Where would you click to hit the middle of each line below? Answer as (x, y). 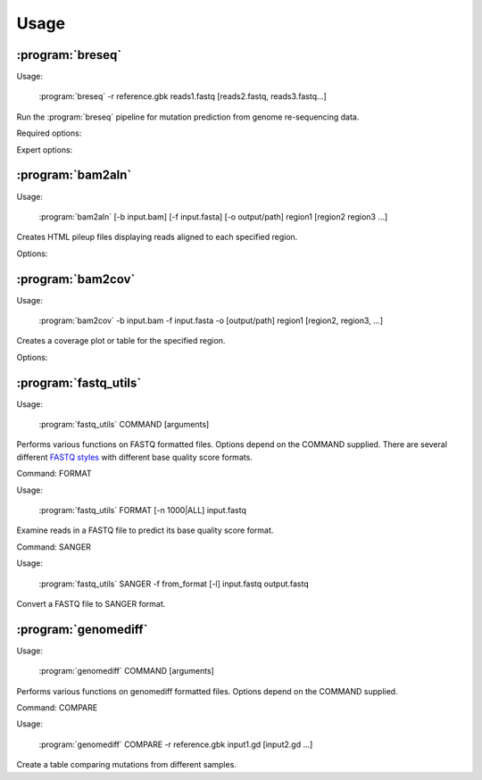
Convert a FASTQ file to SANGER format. (91, 603)
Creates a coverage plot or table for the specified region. (121, 341)
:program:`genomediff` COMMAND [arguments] (126, 671)
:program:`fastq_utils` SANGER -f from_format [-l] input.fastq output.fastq (174, 584)
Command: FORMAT (54, 474)
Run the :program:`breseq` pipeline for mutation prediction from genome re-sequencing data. (188, 117)
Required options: (49, 133)
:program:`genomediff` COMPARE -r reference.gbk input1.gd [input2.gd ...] (176, 744)
